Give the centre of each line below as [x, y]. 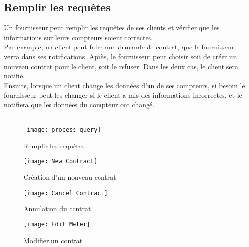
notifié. [14, 76]
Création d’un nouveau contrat [70, 177]
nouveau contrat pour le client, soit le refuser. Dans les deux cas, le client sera [121, 66]
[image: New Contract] [61, 161]
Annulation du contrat [57, 209]
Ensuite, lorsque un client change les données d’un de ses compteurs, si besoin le [124, 85]
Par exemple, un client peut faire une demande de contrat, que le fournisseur [119, 47]
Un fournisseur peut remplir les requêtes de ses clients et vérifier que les [112, 28]
